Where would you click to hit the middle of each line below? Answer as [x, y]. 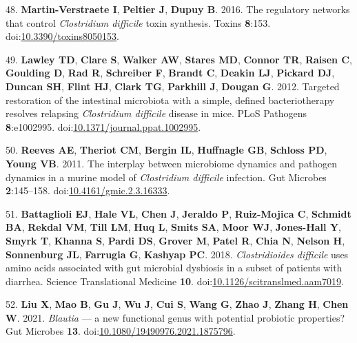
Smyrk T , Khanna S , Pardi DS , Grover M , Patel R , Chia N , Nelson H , [175, 240]
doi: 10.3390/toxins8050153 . [63, 36]
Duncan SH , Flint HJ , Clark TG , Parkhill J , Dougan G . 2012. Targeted [173, 86]
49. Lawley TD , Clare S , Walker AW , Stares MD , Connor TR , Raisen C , [179, 59]
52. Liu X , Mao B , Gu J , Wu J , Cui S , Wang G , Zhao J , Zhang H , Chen [177, 304]
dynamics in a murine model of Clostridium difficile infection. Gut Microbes [166, 177]
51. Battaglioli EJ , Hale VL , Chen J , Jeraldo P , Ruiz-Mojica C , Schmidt [178, 213]
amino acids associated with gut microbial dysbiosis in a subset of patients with [174, 268]
